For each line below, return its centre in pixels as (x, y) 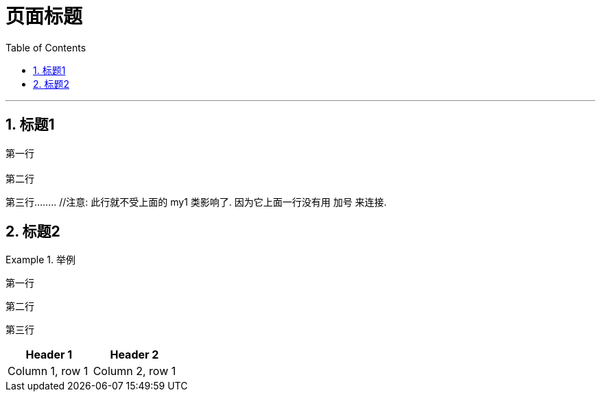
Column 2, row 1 (134, 371)
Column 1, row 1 (48, 371)
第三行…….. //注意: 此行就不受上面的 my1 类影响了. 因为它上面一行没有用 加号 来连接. (196, 202)
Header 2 (134, 355)
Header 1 (49, 355)
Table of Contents (46, 47)
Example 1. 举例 (40, 260)
